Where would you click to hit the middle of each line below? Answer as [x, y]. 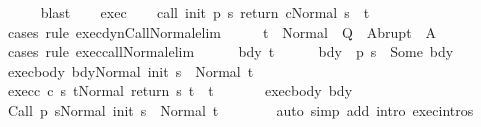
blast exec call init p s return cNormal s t [205, 12]
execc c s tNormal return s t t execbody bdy [180, 90]
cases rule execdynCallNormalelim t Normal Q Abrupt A [222, 31]
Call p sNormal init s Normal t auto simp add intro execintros [240, 109]
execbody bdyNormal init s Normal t [130, 70]
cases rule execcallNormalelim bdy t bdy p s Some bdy [230, 51]
